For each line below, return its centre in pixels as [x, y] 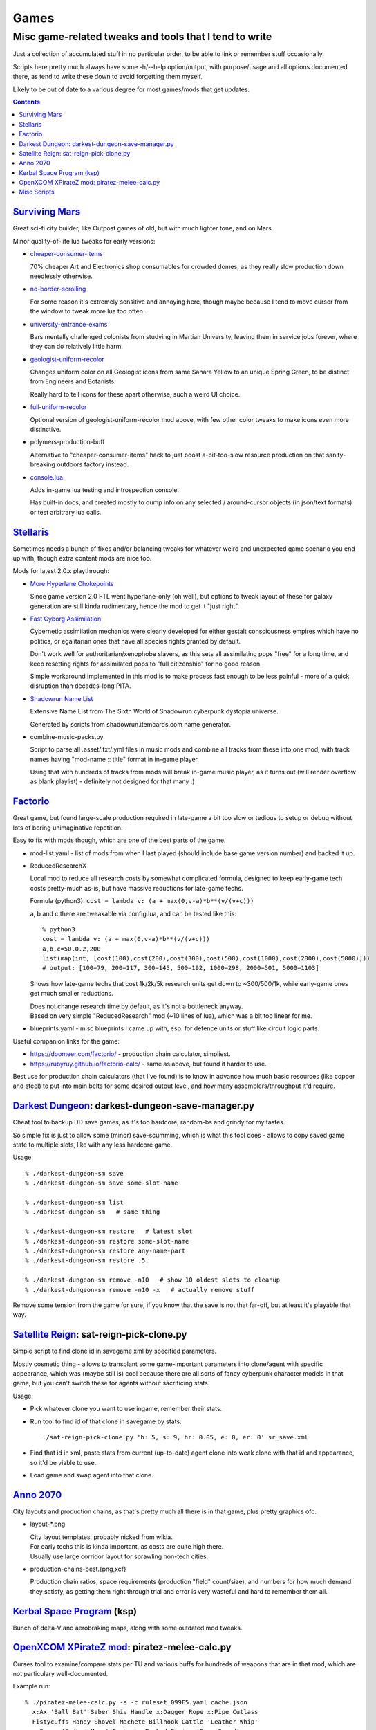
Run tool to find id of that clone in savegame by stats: [106, 1421]
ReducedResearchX [58, 866]
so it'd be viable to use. [63, 1462]
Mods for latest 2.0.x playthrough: [61, 571]
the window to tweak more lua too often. [87, 311]
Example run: [32, 1686]
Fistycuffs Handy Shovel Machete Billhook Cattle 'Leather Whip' [145, 1722]
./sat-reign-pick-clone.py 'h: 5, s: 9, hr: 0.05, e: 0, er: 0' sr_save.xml [176, 1437]
